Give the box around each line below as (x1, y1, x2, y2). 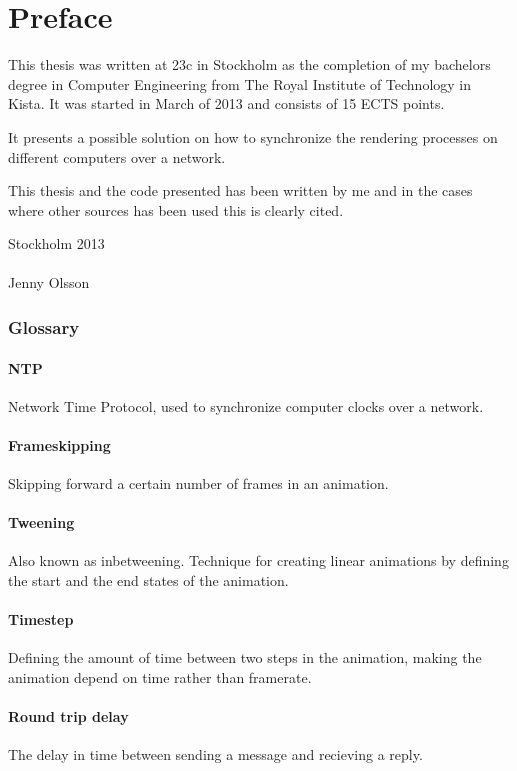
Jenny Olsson (8, 272, 90, 293)
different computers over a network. (8, 146, 226, 167)
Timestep (8, 609, 74, 630)
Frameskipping (8, 434, 111, 455)
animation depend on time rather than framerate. (8, 667, 312, 688)
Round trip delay (8, 706, 129, 727)
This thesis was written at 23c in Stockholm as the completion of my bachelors (8, 54, 491, 75)
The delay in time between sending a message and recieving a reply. (8, 744, 423, 765)
